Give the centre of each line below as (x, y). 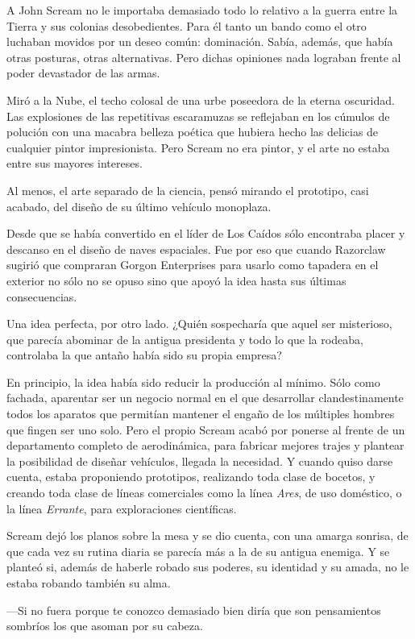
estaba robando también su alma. (89, 583)
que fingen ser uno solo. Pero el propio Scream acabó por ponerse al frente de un (206, 429)
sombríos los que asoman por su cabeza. (105, 626)
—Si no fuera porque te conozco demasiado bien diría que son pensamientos (194, 610)
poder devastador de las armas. (83, 73)
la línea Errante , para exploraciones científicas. (122, 508)
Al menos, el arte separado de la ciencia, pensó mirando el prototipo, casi (188, 190)
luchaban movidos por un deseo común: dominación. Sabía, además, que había (200, 41)
